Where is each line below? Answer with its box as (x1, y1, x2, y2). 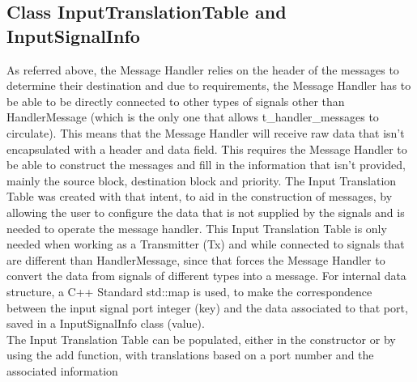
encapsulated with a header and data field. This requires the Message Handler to (6, 140, 407, 157)
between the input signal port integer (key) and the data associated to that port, (6, 299, 408, 316)
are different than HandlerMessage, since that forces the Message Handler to (6, 251, 385, 268)
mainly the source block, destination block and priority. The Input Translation (6, 172, 397, 189)
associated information (6, 362, 118, 379)
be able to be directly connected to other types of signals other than (6, 92, 345, 109)
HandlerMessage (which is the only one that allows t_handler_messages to (6, 108, 379, 125)
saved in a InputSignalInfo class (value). (6, 315, 205, 332)
